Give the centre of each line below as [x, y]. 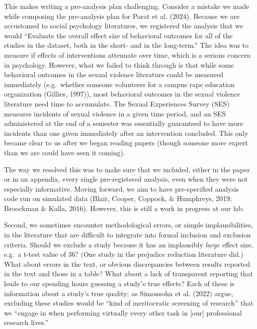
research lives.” [26, 322]
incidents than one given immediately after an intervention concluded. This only [126, 133]
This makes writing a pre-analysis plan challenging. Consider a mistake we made [127, 6]
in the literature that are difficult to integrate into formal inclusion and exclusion [128, 235]
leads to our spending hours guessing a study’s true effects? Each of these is [119, 283]
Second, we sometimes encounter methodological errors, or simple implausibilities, [129, 225]
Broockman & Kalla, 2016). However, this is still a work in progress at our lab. [124, 208]
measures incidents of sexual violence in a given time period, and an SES [115, 113]
